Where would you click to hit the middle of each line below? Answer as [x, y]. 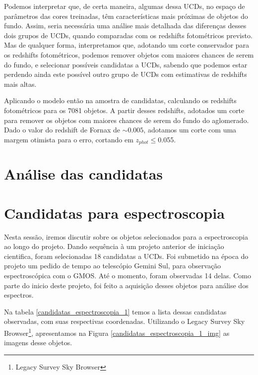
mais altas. [20, 84]
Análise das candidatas [84, 174]
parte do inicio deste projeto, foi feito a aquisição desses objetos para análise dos [126, 285]
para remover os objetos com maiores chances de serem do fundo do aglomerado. [127, 120]
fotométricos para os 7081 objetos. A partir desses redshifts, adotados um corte [124, 110]
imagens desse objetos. [38, 343]
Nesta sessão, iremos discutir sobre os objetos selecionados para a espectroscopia [126, 236]
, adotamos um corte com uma [190, 130]
